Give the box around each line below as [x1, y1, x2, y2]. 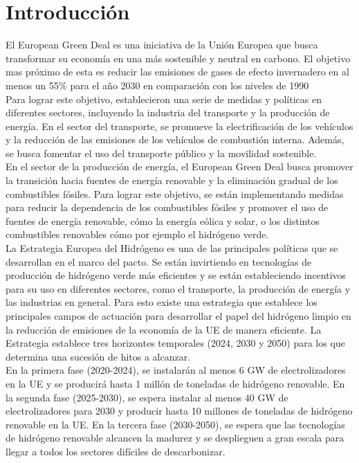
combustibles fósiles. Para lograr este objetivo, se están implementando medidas [6, 186, 344, 201]
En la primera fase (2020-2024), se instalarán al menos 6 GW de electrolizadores [6, 363, 346, 377]
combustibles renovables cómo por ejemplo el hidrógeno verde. [6, 227, 269, 242]
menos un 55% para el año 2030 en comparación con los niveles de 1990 [6, 78, 309, 92]
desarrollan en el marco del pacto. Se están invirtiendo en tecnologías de [6, 254, 312, 269]
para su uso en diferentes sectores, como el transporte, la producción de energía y [6, 281, 351, 296]
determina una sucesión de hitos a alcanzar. [6, 349, 191, 363]
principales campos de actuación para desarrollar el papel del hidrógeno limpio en [6, 309, 351, 323]
